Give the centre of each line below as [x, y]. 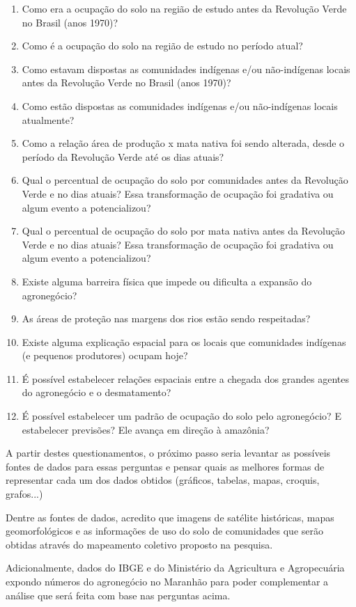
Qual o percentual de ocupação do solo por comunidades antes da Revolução [185, 180]
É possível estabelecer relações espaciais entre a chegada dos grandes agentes [185, 378]
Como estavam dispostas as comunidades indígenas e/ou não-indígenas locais [186, 69]
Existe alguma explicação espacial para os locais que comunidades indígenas [184, 341]
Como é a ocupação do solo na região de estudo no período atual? [162, 46]
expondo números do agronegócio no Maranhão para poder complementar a [167, 581]
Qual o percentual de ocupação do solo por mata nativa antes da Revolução [183, 231]
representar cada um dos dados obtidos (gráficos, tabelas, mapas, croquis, [163, 480]
